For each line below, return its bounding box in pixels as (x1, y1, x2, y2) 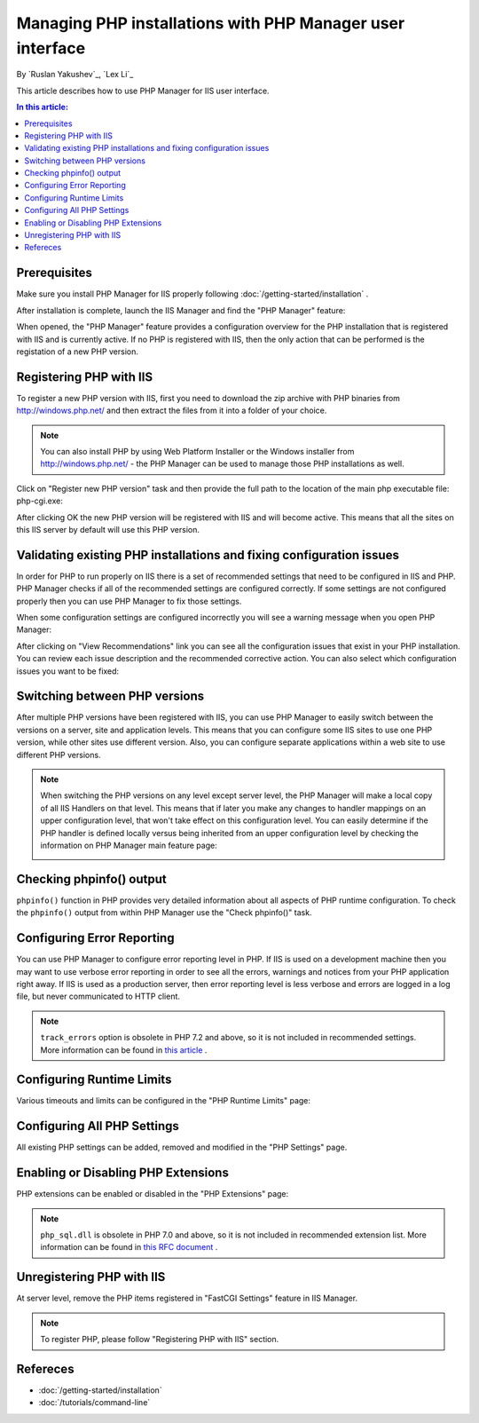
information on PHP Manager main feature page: (40, 840, 217, 850)
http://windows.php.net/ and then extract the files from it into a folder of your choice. (16, 405, 327, 416)
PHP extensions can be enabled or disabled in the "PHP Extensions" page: (16, 1189, 289, 1199)
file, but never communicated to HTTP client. (16, 991, 181, 1002)
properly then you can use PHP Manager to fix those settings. (16, 596, 242, 606)
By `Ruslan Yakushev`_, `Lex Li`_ (16, 69, 134, 80)
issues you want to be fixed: (16, 666, 120, 676)
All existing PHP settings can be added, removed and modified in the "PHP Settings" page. (16, 1142, 348, 1153)
